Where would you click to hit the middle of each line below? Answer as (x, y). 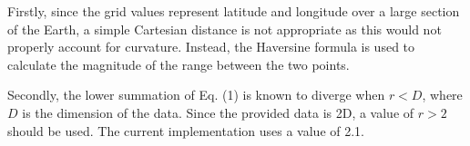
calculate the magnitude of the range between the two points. (179, 64)
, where (442, 95)
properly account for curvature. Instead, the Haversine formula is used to (211, 47)
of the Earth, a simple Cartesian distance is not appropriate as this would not (225, 29)
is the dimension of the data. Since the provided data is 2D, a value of (218, 112)
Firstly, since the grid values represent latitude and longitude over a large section (234, 11)
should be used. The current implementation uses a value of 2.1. (186, 130)
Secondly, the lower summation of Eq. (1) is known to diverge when (196, 95)
